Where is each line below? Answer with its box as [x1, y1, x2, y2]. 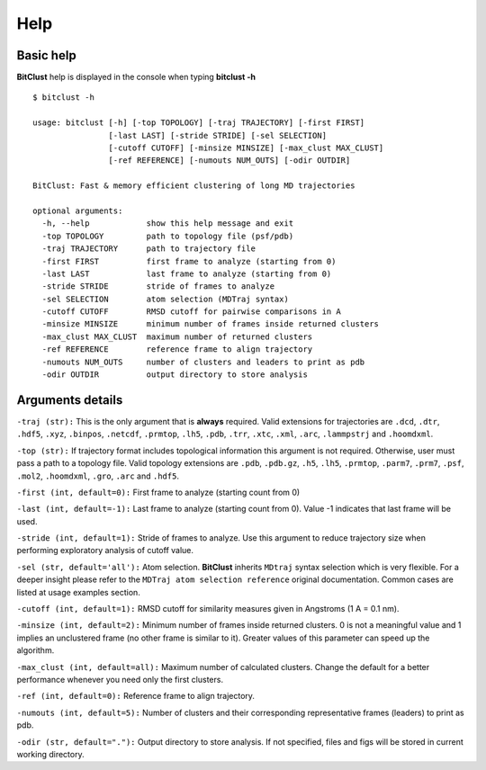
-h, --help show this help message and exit [41, 219, 294, 228]
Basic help [16, 48, 76, 63]
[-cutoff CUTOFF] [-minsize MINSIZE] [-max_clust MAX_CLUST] [108, 143, 384, 153]
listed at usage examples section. [16, 586, 141, 597]
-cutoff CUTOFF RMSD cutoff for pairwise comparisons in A [41, 307, 341, 317]
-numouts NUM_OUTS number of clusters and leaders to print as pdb [41, 356, 365, 367]
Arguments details [16, 392, 123, 407]
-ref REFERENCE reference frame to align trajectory [41, 345, 313, 354]
